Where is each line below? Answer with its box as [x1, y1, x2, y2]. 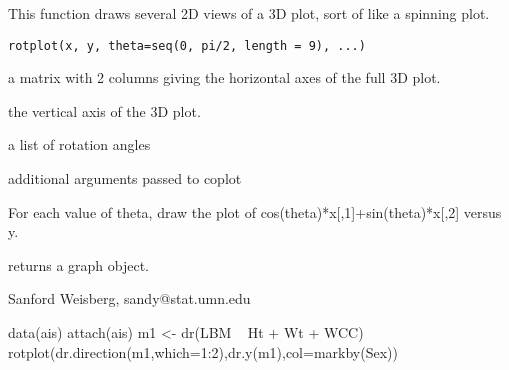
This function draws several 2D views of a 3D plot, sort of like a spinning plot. [8, 3, 490, 23]
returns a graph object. [8, 254, 149, 275]
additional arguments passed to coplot [8, 168, 242, 189]
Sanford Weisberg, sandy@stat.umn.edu [8, 288, 251, 309]
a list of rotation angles [8, 134, 151, 155]
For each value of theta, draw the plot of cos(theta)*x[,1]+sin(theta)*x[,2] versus [8, 201, 502, 222]
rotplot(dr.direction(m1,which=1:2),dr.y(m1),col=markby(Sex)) [8, 341, 398, 362]
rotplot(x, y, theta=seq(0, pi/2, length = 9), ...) [8, 38, 366, 53]
